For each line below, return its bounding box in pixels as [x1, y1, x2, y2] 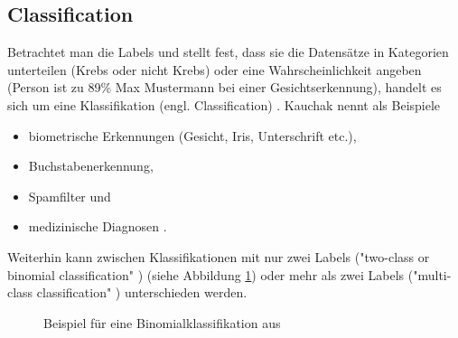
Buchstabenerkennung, [28, 156, 154, 175]
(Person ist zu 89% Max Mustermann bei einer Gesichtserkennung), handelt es [7, 78, 442, 97]
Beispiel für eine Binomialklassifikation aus [43, 313, 281, 332]
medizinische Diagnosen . [28, 217, 167, 236]
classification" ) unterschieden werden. [36, 283, 248, 302]
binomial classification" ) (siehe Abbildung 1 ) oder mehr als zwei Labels [7, 265, 405, 284]
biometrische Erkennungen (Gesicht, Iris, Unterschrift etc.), [28, 126, 357, 145]
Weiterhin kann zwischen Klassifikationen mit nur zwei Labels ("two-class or [7, 247, 430, 266]
